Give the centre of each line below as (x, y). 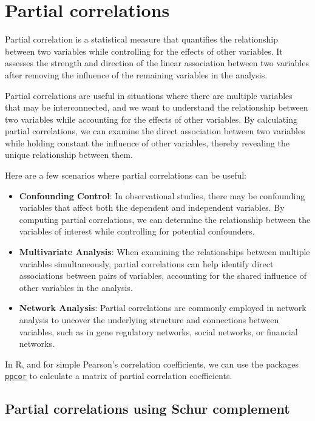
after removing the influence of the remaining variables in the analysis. (136, 74)
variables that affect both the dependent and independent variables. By (152, 207)
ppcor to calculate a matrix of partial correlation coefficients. (119, 376)
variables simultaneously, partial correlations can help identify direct (146, 263)
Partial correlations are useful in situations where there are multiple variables (149, 95)
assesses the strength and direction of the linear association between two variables (157, 63)
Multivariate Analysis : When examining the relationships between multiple (164, 252)
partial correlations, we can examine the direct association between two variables (155, 131)
